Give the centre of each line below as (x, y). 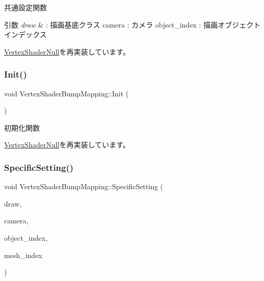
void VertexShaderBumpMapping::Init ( (66, 93)
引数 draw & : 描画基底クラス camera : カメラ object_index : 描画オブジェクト (133, 24)
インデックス (26, 34)
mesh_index (23, 255)
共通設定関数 (26, 7)
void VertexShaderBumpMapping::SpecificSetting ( (84, 186)
